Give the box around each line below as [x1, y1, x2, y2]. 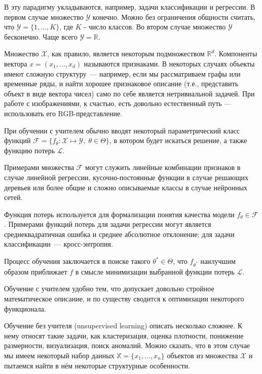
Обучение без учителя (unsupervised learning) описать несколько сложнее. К [4, 320, 243, 331]
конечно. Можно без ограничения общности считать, [92, 11, 255, 22]
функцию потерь [4, 145, 55, 155]
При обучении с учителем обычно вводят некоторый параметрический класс [4, 125, 240, 135]
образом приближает [4, 266, 67, 277]
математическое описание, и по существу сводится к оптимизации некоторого [4, 293, 244, 303]
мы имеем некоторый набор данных [4, 350, 115, 360]
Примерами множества [4, 162, 74, 173]
